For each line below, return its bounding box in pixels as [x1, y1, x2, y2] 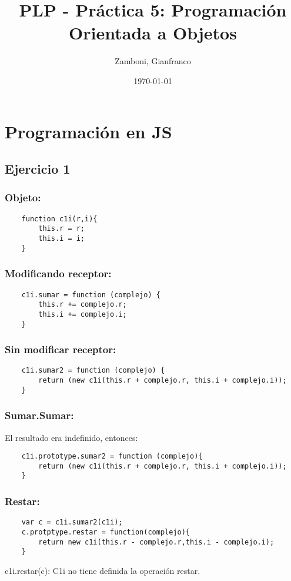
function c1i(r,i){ [21, 214, 98, 223]
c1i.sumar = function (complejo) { [21, 290, 160, 299]
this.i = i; [38, 234, 85, 243]
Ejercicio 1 [5, 160, 71, 178]
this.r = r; [38, 224, 85, 233]
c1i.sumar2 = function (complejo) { [21, 366, 165, 375]
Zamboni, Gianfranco [115, 55, 191, 67]
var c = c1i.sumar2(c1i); [21, 518, 123, 527]
